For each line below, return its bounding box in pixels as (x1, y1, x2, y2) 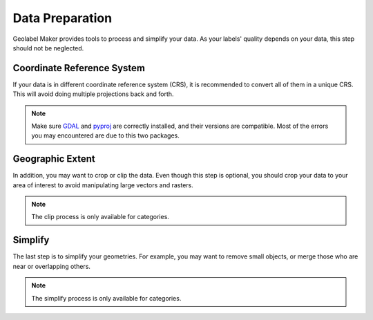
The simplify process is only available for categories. (31, 294, 182, 302)
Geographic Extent (12, 153, 96, 165)
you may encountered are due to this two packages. (31, 131, 180, 140)
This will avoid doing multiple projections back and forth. (12, 90, 174, 98)
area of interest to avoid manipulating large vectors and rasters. (12, 180, 193, 189)
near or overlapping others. (12, 262, 91, 270)
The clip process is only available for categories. (31, 213, 169, 221)
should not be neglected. (12, 44, 84, 52)
